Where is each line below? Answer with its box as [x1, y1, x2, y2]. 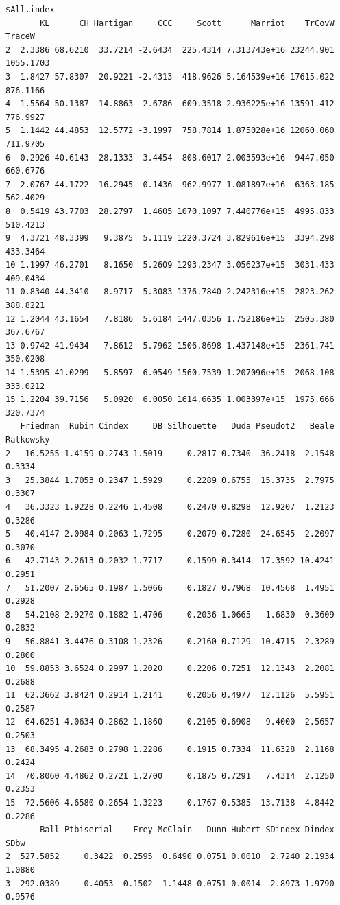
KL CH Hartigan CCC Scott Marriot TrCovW [40, 18, 335, 28]
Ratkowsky [5, 435, 50, 445]
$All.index [5, 5, 55, 14]
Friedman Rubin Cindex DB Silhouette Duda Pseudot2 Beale [20, 421, 335, 432]
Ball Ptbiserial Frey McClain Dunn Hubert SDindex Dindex [40, 825, 335, 835]
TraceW [5, 32, 35, 42]
